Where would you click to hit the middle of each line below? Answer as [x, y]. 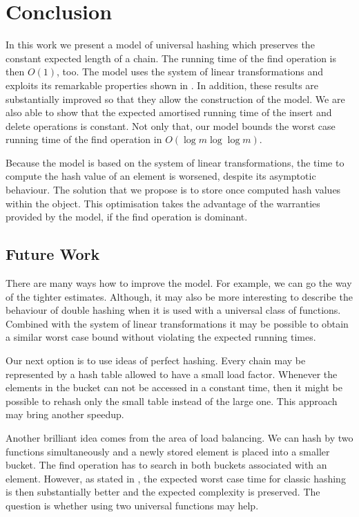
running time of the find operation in [84, 139]
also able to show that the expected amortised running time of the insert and [169, 112]
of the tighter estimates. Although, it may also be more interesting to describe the [179, 296]
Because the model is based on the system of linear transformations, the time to [175, 162]
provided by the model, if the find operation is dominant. [127, 217]
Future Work [53, 254]
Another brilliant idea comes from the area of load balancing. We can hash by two [179, 437]
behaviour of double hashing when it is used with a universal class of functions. [173, 310]
